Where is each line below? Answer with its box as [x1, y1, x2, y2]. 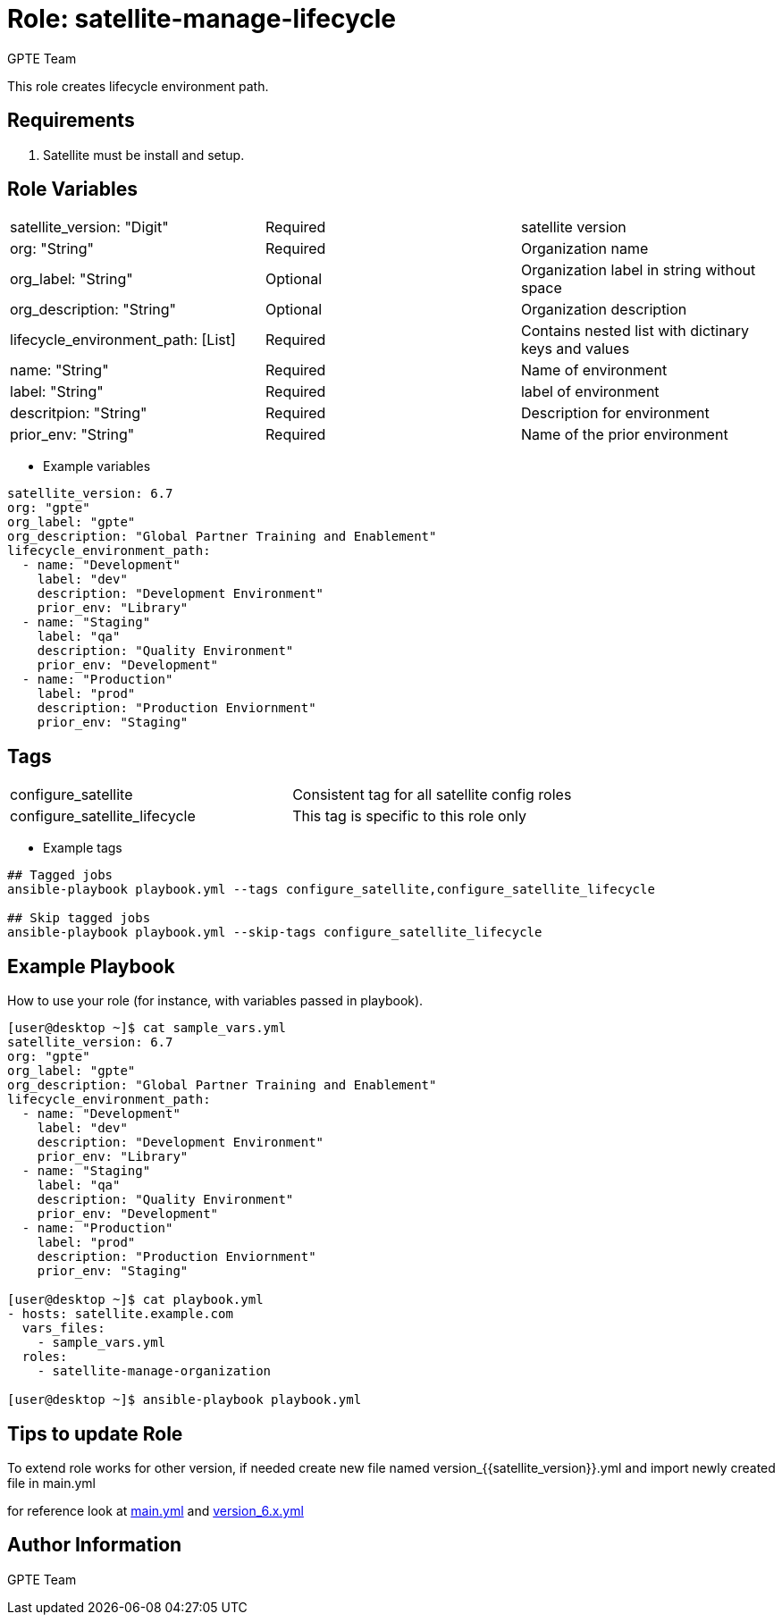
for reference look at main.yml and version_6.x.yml [7, 1502, 304, 1518]
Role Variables [7, 178, 138, 201]
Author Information [7, 1534, 182, 1557]
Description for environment [520, 404, 710, 423]
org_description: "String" [10, 300, 177, 319]
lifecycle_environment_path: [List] [10, 331, 236, 349]
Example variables [43, 458, 151, 475]
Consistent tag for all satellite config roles [292, 786, 572, 804]
